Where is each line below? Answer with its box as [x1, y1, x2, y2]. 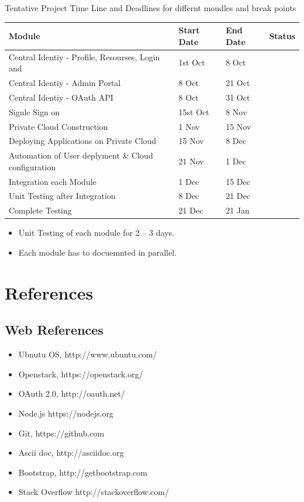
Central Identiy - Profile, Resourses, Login [9, 50, 160, 63]
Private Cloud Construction [9, 120, 108, 132]
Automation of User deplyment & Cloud [9, 149, 153, 161]
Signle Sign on [9, 105, 60, 118]
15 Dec [226, 175, 250, 187]
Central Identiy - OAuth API [9, 91, 113, 103]
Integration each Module [9, 175, 96, 187]
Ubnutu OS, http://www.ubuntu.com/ [18, 348, 157, 360]
